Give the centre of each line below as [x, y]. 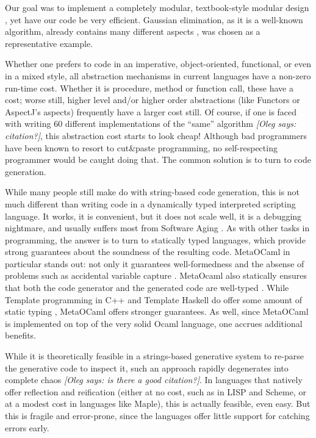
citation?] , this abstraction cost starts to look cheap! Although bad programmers [156, 135]
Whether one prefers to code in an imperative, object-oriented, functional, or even [158, 64]
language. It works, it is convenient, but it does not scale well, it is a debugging [153, 216]
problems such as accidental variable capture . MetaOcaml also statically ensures [156, 275]
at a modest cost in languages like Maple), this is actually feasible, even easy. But [158, 404]
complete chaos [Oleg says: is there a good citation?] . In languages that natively [154, 380]
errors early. [27, 427]
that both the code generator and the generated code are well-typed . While [147, 288]
